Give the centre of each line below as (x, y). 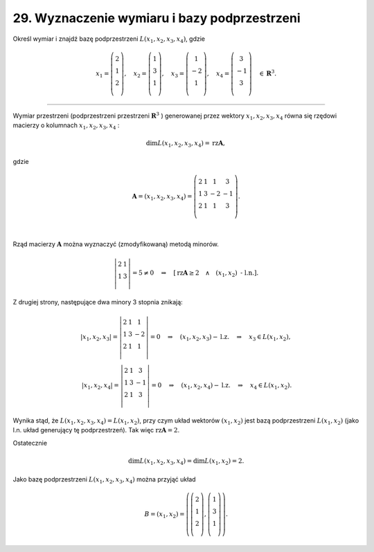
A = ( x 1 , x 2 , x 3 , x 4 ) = (162, 197)
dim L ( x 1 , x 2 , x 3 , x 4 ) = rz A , (185, 144)
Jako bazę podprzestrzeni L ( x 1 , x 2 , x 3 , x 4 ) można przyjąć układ (105, 480)
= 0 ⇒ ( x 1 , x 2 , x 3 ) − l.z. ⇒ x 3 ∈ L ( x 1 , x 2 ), (220, 338)
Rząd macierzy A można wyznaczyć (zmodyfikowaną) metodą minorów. (116, 244)
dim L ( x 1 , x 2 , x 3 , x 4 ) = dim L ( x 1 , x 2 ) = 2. (186, 461)
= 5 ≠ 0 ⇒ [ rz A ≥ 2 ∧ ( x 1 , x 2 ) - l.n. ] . (195, 274)
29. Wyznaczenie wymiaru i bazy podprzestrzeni (157, 18)
